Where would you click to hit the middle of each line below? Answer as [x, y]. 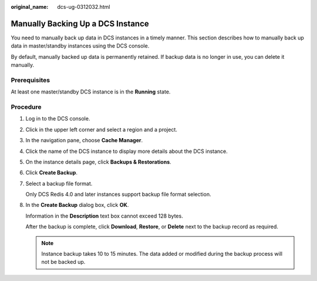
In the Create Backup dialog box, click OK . [77, 205]
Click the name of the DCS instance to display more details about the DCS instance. [127, 151]
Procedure [26, 107]
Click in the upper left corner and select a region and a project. [101, 129]
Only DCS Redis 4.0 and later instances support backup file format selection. [118, 195]
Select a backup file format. [59, 183]
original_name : [30, 7]
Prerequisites [30, 80]
